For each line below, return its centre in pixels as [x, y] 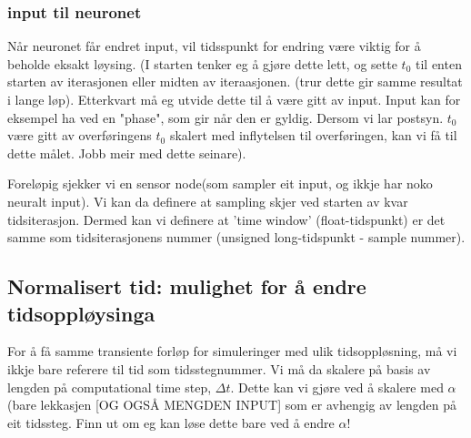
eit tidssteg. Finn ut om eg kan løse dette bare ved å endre [171, 422]
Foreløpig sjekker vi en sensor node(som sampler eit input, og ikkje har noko [220, 183]
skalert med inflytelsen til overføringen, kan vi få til [313, 135]
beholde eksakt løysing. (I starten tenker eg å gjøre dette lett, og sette [202, 63]
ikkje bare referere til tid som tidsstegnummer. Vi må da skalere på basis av [219, 368]
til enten [439, 63]
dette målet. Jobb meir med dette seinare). [127, 153]
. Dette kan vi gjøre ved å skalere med [337, 387]
